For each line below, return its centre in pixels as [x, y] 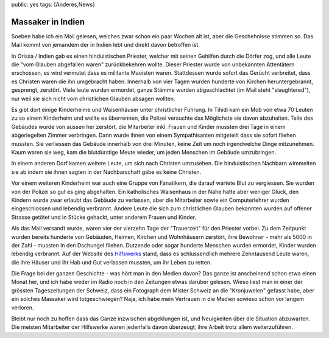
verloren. [23, 308]
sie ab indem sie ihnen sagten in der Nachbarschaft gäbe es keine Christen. [106, 172]
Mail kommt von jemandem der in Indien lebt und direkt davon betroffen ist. [106, 45]
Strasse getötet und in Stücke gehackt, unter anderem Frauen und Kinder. [104, 217]
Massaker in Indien [48, 22]
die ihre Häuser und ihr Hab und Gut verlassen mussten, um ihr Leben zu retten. [112, 262]
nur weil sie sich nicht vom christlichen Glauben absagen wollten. [93, 98]
